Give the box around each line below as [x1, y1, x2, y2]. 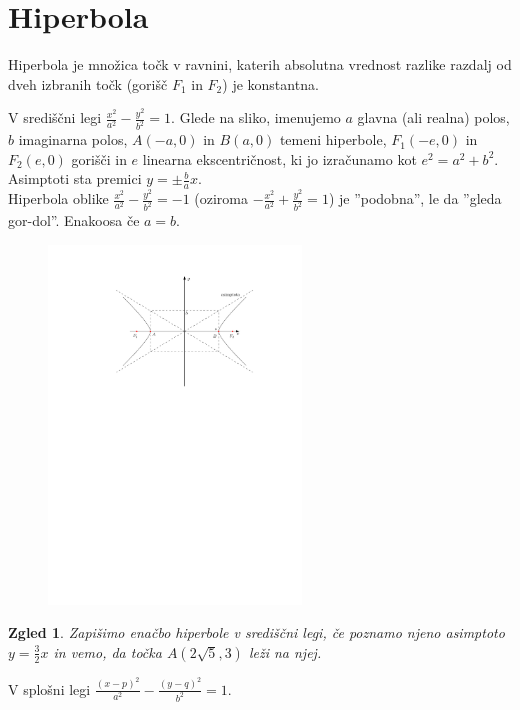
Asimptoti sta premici [8, 168, 142, 189]
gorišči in [71, 148, 127, 169]
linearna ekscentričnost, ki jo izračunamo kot [142, 148, 417, 169]
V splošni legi [8, 678, 91, 699]
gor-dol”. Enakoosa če [8, 210, 140, 231]
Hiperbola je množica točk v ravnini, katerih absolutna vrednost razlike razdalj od [8, 54, 512, 75]
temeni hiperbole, [279, 129, 387, 150]
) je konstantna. [222, 73, 319, 94]
